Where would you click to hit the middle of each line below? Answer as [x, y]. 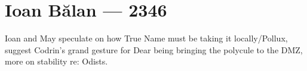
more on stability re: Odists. [56, 61]
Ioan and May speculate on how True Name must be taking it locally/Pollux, [146, 38]
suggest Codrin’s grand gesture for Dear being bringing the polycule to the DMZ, [154, 49]
